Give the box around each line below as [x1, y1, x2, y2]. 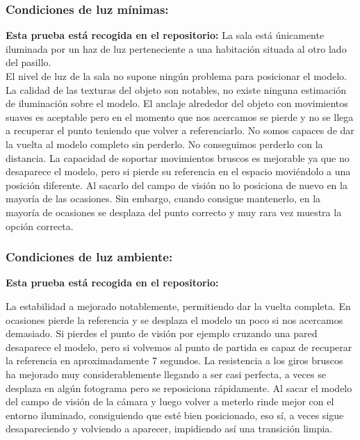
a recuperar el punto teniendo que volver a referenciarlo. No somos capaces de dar [6, 123, 354, 138]
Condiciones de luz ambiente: [6, 248, 173, 266]
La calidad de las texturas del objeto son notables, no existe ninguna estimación [6, 82, 346, 97]
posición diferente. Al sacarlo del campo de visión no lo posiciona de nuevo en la [6, 177, 347, 192]
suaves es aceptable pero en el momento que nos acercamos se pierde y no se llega [6, 109, 354, 124]
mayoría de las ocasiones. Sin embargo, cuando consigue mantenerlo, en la [6, 191, 321, 206]
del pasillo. [6, 55, 51, 70]
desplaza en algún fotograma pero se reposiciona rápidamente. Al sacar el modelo [6, 380, 352, 395]
